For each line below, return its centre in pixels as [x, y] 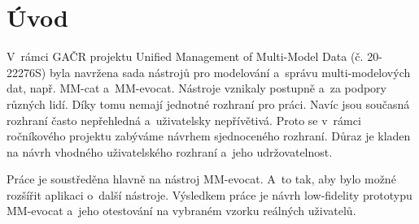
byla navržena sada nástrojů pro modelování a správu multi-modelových [230, 72]
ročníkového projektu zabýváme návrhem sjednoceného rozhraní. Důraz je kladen [209, 136]
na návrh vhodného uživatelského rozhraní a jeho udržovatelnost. [170, 151]
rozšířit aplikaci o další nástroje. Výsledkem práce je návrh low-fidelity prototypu [209, 194]
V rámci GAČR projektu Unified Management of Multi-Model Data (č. [185, 56]
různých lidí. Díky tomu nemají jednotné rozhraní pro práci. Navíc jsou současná [208, 103]
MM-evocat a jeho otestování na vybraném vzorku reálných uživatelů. [181, 211]
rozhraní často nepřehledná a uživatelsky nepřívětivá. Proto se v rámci [184, 120]
